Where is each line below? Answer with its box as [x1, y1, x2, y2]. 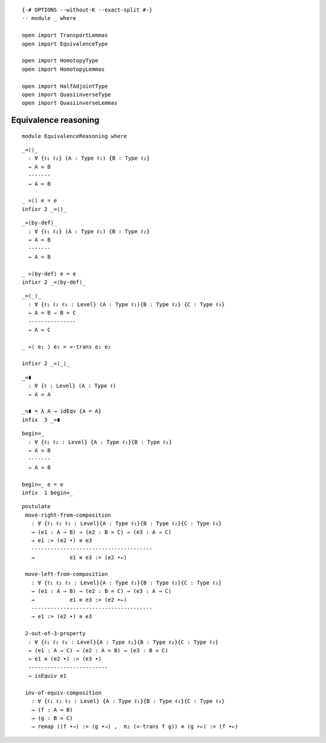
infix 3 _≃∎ [22, 416, 60, 423]
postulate [22, 503, 51, 510]
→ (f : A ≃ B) [31, 706, 73, 713]
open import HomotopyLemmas [22, 65, 105, 73]
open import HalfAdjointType [22, 82, 108, 90]
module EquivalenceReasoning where [22, 133, 127, 139]
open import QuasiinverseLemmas [22, 100, 118, 106]
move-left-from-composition [25, 571, 108, 578]
